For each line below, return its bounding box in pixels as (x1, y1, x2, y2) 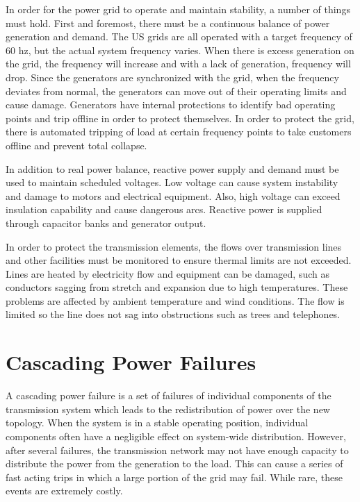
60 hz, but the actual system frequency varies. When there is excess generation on (6, 42, 354, 57)
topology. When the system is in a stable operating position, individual (6, 415, 309, 430)
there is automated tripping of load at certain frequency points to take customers (6, 124, 352, 139)
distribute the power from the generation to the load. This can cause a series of (6, 456, 343, 471)
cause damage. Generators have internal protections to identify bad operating (6, 97, 336, 112)
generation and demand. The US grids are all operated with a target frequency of (6, 29, 352, 44)
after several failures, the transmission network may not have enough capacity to (6, 442, 349, 457)
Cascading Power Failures (6, 348, 256, 376)
